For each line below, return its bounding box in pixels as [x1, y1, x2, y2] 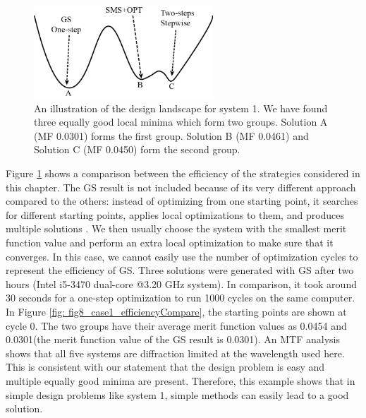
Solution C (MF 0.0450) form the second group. [34, 142, 240, 157]
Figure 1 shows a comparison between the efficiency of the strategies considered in [6, 166, 360, 181]
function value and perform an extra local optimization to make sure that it [6, 235, 334, 250]
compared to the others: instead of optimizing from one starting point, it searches [6, 193, 358, 208]
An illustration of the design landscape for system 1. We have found [34, 100, 328, 115]
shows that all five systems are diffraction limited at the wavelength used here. [6, 345, 345, 360]
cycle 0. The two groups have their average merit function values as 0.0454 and [6, 318, 347, 333]
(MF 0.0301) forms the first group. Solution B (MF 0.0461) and [34, 128, 309, 143]
